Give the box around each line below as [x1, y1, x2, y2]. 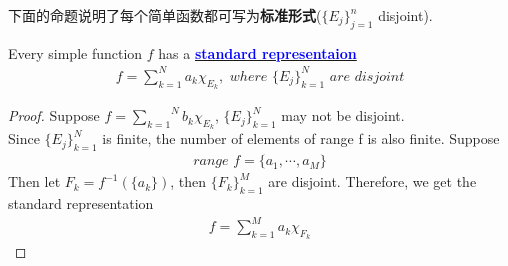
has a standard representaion [158, 42, 357, 63]
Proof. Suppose [8, 105, 100, 126]
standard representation [8, 192, 154, 213]
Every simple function [8, 42, 143, 63]
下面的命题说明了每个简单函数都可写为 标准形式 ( [8, 5, 322, 25]
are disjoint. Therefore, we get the [268, 171, 477, 192]
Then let [8, 171, 61, 192]
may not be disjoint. [281, 105, 405, 126]
